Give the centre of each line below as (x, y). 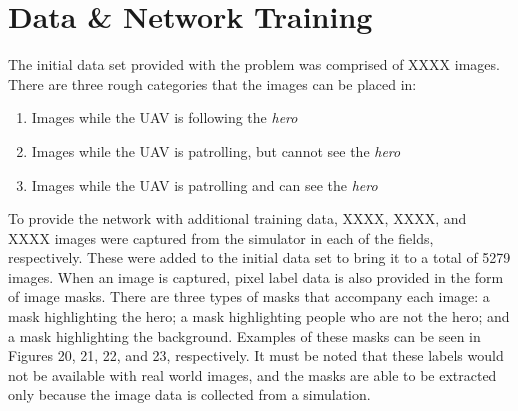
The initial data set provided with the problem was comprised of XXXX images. (254, 64)
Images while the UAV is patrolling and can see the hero (204, 184)
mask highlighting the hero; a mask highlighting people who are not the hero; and (259, 316)
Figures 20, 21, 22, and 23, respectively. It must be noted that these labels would (256, 355)
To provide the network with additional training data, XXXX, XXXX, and (237, 218)
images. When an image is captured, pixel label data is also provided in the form (256, 276)
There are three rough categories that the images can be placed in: (212, 83)
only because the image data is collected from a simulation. (189, 394)
